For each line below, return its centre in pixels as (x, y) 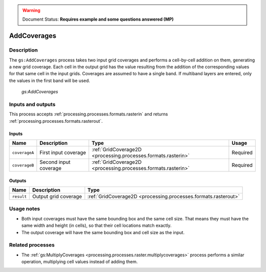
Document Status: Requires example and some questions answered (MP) (98, 19)
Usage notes (25, 209)
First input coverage (63, 153)
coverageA (23, 152)
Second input (55, 162)
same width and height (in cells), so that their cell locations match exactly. (97, 225)
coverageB (23, 165)
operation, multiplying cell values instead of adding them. (80, 262)
